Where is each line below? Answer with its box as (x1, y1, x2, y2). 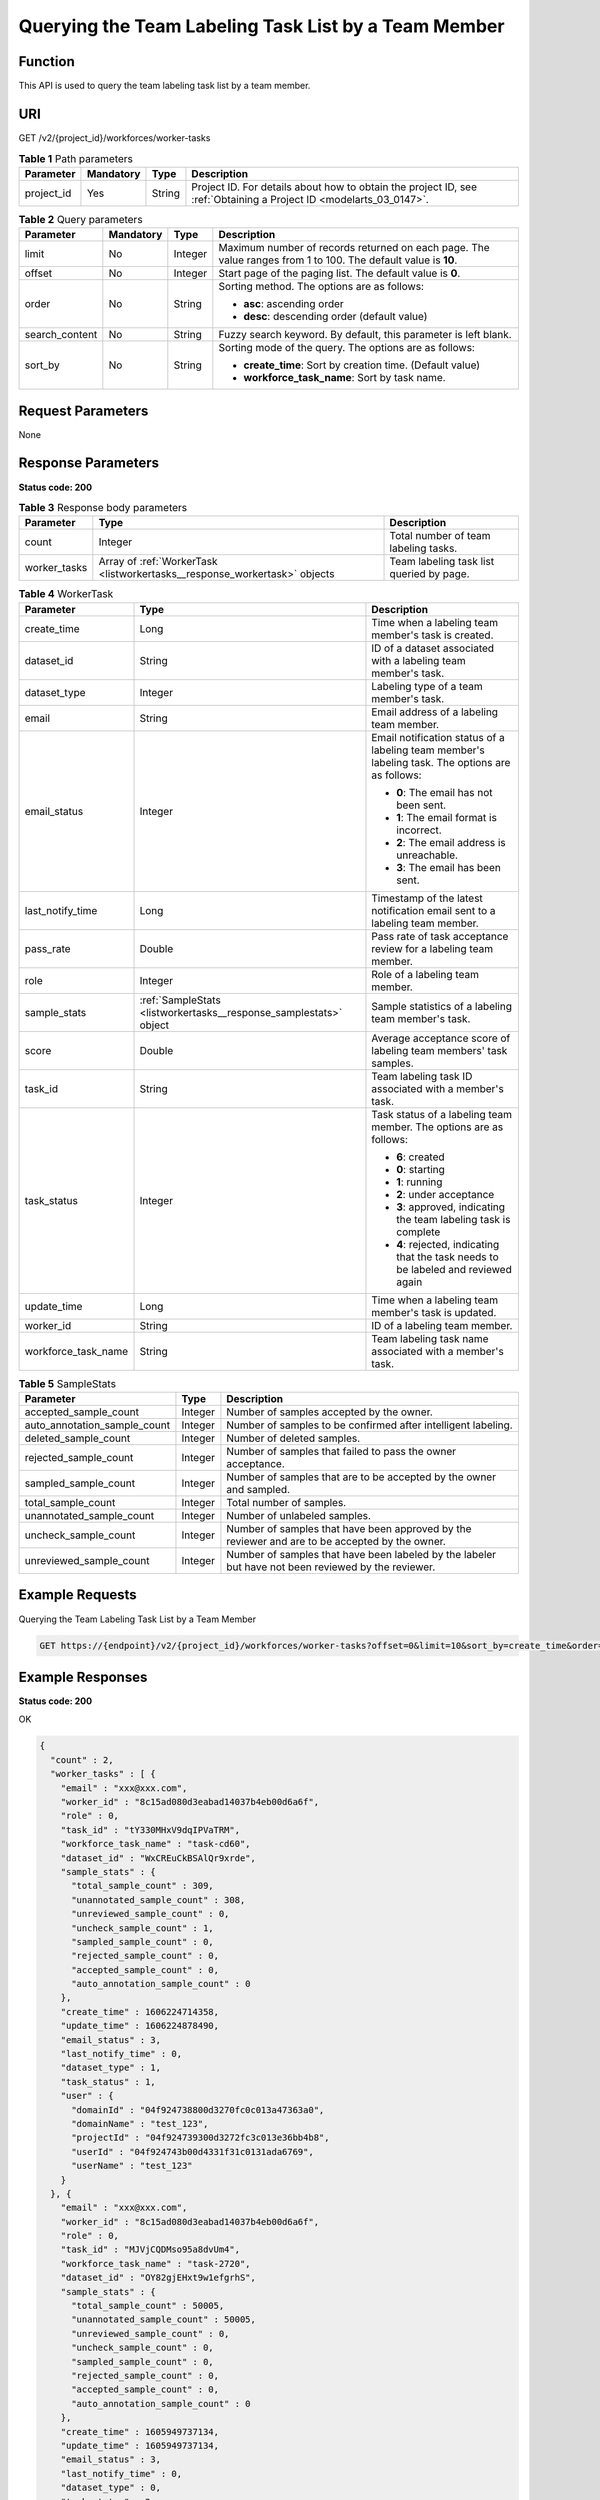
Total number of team (389, 529, 491, 543)
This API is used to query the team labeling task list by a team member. (18, 80, 311, 92)
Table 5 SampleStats (18, 1376, 117, 1390)
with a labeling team (371, 653, 466, 667)
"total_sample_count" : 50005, (71, 2300, 225, 2312)
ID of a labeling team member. (371, 1318, 513, 1332)
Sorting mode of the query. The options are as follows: (218, 341, 475, 355)
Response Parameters (18, 455, 160, 472)
